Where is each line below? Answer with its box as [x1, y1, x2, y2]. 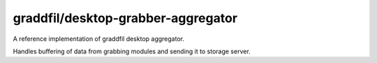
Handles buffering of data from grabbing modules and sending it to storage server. [13, 47, 251, 55]
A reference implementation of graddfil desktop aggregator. [13, 35, 185, 43]
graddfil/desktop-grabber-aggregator [13, 10, 237, 26]
